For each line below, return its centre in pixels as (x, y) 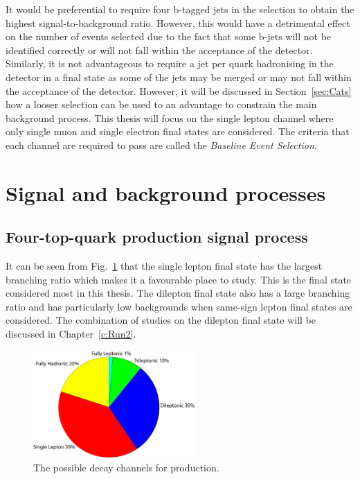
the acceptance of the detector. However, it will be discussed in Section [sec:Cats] (179, 90)
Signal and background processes (166, 192)
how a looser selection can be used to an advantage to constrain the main (161, 104)
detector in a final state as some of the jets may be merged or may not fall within (179, 77)
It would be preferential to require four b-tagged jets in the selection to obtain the (180, 9)
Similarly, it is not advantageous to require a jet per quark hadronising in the (170, 63)
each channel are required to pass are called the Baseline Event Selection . (161, 145)
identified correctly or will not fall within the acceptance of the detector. (159, 50)
